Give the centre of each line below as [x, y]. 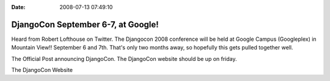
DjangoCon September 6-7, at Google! [85, 24]
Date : [18, 7]
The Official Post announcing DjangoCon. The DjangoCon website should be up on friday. [124, 58]
